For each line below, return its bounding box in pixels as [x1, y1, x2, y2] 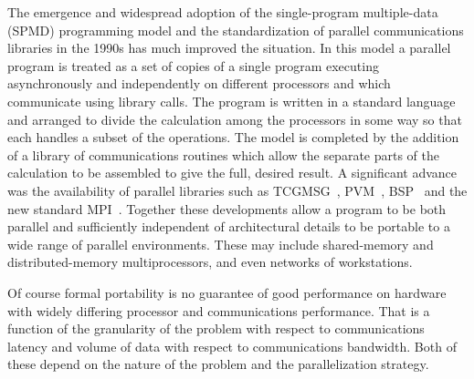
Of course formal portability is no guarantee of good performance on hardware [7, 282, 447, 302]
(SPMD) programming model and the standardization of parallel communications [7, 20, 464, 39]
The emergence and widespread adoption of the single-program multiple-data [7, 3, 438, 21]
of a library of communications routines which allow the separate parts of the [7, 145, 440, 164]
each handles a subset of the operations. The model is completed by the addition [7, 128, 459, 147]
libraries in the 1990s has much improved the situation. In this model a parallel [7, 38, 451, 57]
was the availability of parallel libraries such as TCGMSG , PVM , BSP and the [7, 180, 468, 200]
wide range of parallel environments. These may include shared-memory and [7, 234, 434, 253]
